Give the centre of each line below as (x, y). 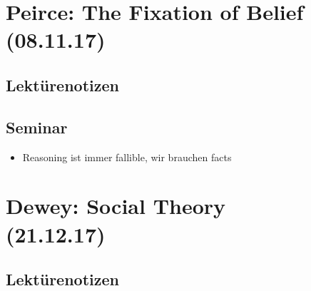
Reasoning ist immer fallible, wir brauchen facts (127, 157)
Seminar (37, 127)
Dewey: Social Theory (116, 206)
